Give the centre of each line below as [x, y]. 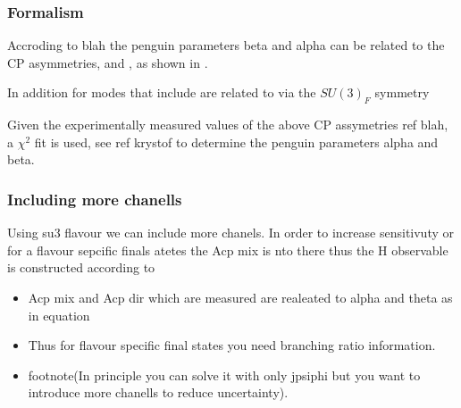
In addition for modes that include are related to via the [162, 92]
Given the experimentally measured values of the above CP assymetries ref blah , [228, 125]
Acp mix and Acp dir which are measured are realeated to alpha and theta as [240, 297]
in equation [59, 315]
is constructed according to [81, 267]
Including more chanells [95, 199]
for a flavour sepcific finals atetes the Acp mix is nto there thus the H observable [228, 250]
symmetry [402, 92]
